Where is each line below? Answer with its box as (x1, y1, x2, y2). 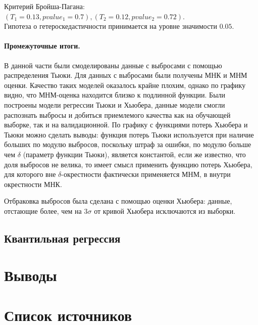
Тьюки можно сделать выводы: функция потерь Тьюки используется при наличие (4, 129, 254, 140)
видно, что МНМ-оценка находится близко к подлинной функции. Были (4, 89, 226, 100)
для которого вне (4, 169, 56, 179)
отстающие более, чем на (4, 205, 82, 216)
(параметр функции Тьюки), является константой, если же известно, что (23, 149, 246, 159)
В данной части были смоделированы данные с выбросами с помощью (4, 60, 222, 70)
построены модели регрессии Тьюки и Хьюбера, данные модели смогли (4, 99, 225, 110)
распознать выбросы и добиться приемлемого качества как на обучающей (4, 109, 231, 120)
